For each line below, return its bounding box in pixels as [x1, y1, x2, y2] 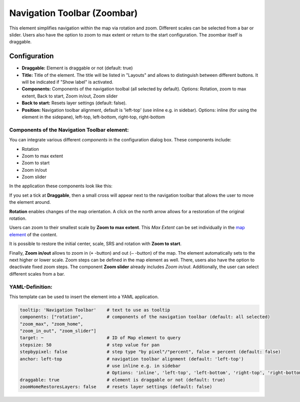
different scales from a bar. [9, 271, 65, 277]
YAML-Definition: [9, 283, 52, 290]
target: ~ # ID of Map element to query [19, 335, 181, 341]
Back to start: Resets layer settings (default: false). [21, 100, 127, 106]
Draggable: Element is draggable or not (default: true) [21, 65, 133, 71]
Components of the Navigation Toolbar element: [9, 126, 129, 133]
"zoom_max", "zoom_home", [19, 321, 83, 327]
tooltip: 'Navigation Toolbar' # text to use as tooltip [19, 307, 170, 313]
